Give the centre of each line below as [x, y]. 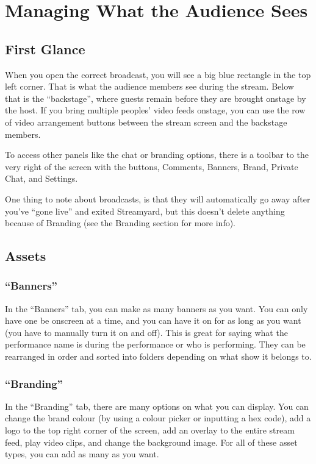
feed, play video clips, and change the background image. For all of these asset [151, 442]
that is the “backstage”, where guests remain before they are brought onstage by [156, 98]
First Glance [45, 48]
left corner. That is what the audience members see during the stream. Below [149, 86]
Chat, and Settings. [41, 178]
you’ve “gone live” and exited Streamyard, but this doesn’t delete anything [145, 211]
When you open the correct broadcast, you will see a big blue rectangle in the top [158, 74]
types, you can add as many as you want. [82, 454]
